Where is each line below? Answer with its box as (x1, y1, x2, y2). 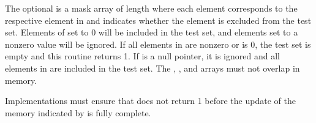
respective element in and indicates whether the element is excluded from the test (5, 13, 312, 26)
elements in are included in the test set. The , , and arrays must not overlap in (5, 61, 300, 74)
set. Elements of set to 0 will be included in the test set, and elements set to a (5, 26, 298, 39)
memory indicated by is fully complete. (5, 106, 151, 119)
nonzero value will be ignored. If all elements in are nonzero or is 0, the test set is (5, 37, 311, 50)
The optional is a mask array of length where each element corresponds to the (5, 2, 298, 14)
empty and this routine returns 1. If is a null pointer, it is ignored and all (5, 50, 280, 62)
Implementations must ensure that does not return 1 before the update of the (5, 94, 296, 107)
